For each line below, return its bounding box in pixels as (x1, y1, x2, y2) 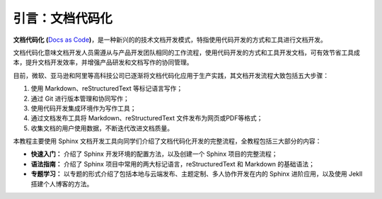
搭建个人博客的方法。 (30, 179, 93, 188)
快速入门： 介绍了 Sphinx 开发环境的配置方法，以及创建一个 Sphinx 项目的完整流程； (30, 149, 278, 159)
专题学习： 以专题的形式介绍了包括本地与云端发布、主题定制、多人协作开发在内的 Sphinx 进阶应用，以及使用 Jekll (30, 170, 363, 178)
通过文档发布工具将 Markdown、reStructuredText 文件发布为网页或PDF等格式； (30, 114, 263, 123)
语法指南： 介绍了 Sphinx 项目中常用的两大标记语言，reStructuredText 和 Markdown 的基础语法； (30, 159, 315, 168)
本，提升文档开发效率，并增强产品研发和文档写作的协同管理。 (13, 58, 193, 67)
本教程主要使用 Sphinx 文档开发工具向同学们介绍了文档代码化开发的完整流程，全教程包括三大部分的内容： (13, 137, 322, 145)
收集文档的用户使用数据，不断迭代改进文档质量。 (30, 124, 173, 132)
